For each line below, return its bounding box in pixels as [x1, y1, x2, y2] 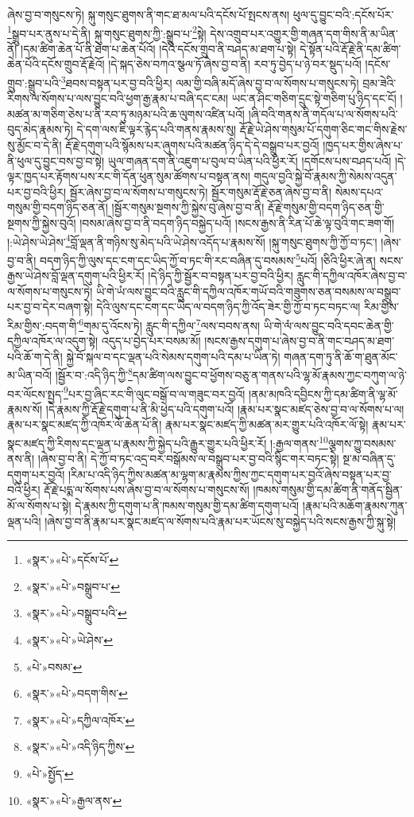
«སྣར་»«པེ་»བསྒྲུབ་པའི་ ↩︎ [25, 605, 127, 621]
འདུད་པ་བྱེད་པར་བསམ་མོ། [101, 333, 201, 349]
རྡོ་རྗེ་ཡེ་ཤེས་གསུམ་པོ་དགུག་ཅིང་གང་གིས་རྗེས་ [239, 121, 408, 138]
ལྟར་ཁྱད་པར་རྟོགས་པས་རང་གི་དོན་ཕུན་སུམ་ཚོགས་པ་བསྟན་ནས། [7, 168, 250, 185]
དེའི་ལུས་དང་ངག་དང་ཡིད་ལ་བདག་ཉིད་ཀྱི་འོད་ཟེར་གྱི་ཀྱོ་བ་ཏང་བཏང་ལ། [96, 298, 361, 315]
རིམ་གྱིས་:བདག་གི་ [7, 317, 79, 333]
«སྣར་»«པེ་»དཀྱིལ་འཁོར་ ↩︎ [25, 711, 135, 728]
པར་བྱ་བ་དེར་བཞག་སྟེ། [7, 298, 93, 315]
